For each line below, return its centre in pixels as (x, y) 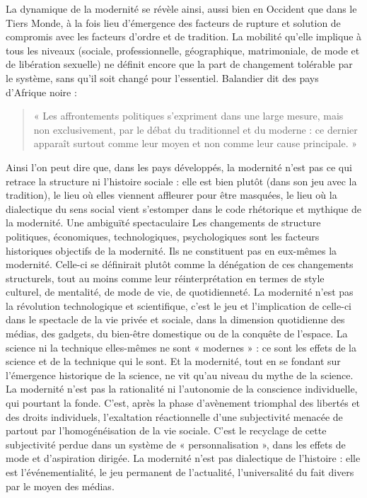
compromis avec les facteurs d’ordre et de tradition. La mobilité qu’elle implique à (184, 36)
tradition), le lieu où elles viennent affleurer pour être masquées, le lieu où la (171, 195)
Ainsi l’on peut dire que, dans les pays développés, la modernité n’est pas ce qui (179, 167)
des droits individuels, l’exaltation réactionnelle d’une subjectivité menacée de (174, 416)
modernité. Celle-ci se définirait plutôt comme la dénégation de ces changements (180, 264)
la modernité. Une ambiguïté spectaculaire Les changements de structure (163, 222)
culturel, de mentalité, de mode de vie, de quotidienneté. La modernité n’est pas (180, 292)
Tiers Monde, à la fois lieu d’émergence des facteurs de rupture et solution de (173, 22)
